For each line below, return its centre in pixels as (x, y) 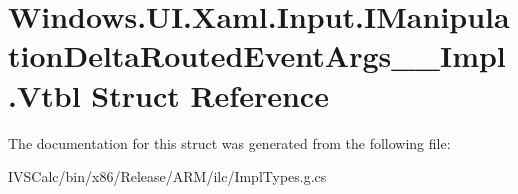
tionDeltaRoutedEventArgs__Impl (257, 55)
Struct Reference (210, 94)
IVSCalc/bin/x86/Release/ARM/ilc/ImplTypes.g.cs (167, 176)
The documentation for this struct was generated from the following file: (229, 142)
